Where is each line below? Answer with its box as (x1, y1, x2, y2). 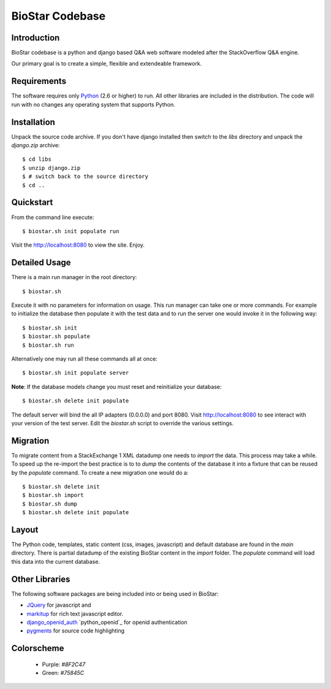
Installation (11, 117, 55, 127)
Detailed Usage (11, 258, 71, 268)
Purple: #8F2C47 (42, 660, 86, 668)
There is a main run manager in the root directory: (11, 274, 137, 281)
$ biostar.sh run (22, 341, 74, 348)
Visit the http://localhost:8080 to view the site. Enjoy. (11, 241, 145, 248)
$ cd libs (22, 156, 51, 163)
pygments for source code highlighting (26, 627, 125, 634)
